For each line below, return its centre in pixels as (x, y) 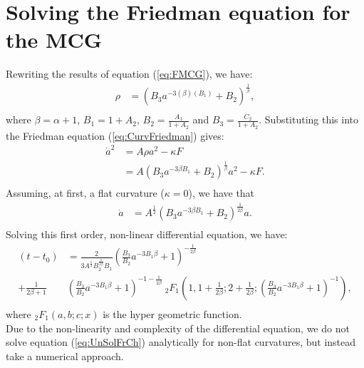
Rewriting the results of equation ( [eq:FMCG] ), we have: (129, 74)
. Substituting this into (309, 119)
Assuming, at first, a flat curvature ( (85, 193)
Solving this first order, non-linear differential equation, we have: (147, 234)
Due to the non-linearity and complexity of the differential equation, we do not (178, 328)
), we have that (222, 193)
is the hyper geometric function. (172, 314)
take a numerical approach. (65, 356)
